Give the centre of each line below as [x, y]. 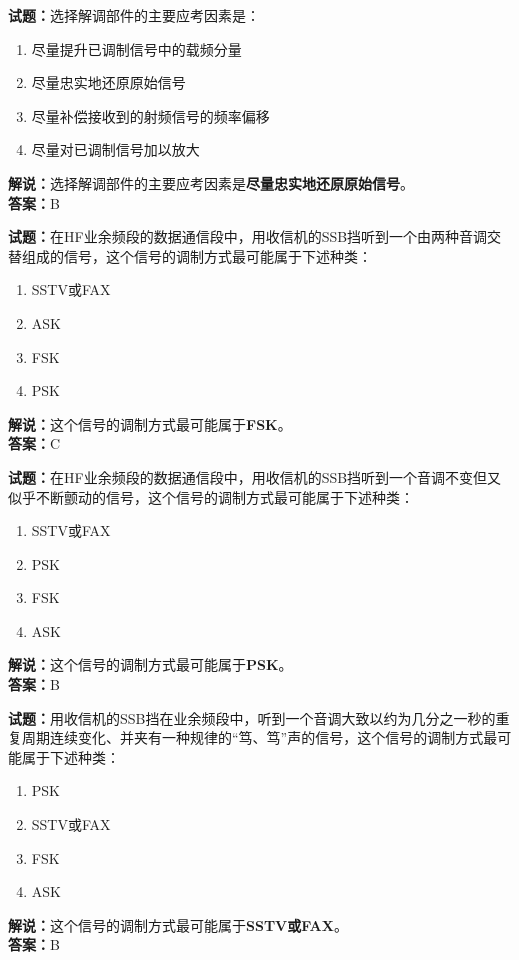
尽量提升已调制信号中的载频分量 [136, 48]
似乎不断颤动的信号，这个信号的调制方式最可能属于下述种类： [211, 496]
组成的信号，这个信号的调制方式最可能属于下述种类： [196, 255]
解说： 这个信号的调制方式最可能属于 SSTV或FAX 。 [178, 924]
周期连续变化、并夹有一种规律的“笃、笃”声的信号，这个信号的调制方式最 [259, 737]
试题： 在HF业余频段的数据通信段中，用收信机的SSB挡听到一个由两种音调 [248, 236]
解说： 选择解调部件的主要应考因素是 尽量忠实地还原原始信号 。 [211, 182]
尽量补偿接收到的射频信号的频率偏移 [150, 115]
